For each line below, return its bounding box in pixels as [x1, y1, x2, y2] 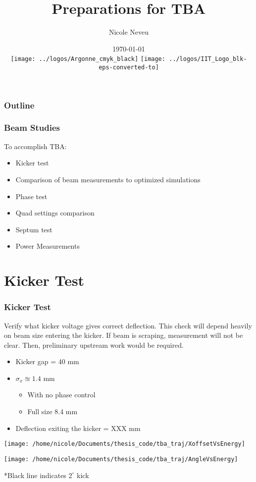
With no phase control [27, 389, 96, 400]
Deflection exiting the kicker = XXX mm [15, 423, 141, 433]
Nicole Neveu [108, 27, 149, 37]
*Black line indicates [4, 470, 66, 480]
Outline [4, 99, 35, 111]
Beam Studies [4, 121, 60, 134]
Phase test [15, 191, 48, 201]
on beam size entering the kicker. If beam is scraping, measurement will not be [4, 330, 243, 340]
